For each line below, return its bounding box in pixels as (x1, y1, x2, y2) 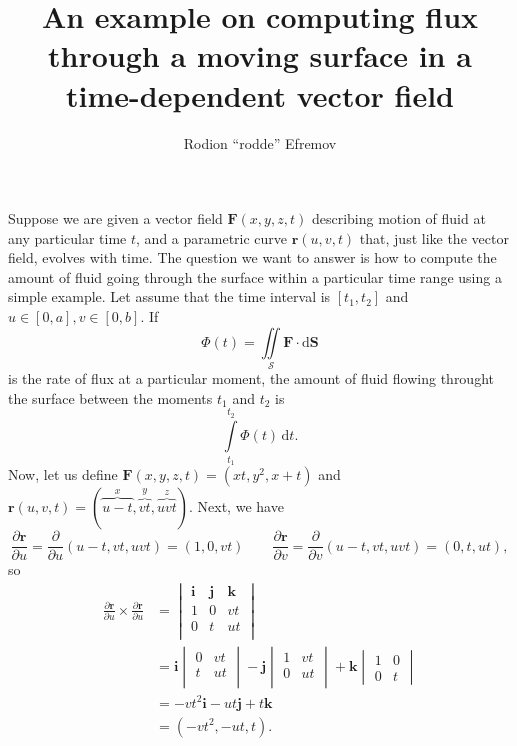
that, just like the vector (359, 227, 509, 248)
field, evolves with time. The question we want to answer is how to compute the (8, 247, 497, 268)
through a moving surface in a (48, 35, 472, 76)
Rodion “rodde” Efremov (183, 132, 337, 153)
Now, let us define (8, 464, 118, 485)
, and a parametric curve (136, 227, 288, 248)
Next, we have (197, 496, 284, 517)
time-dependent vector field (66, 74, 454, 115)
